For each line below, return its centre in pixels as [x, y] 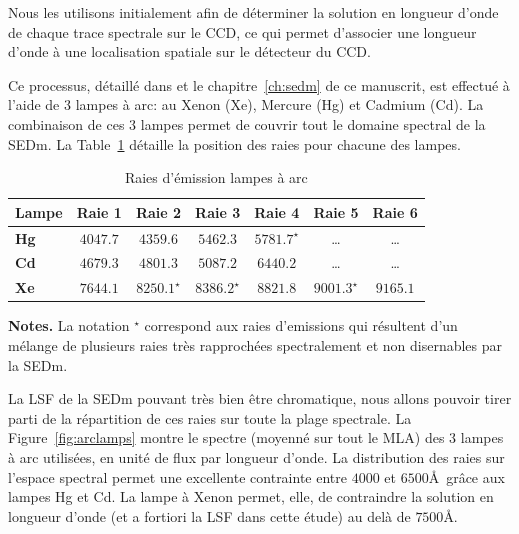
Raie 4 [277, 211]
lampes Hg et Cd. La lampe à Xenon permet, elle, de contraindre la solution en [251, 496]
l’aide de [34, 104]
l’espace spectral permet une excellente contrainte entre [177, 476]
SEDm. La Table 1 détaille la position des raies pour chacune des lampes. [234, 143]
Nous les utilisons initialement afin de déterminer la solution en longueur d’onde [253, 12]
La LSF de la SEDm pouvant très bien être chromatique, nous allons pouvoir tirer [260, 398]
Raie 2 [158, 211]
